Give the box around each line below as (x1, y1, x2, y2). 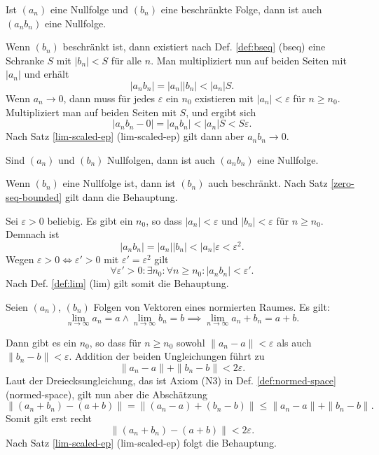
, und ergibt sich (186, 104, 256, 119)
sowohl (177, 335, 205, 349)
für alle (111, 52, 142, 67)
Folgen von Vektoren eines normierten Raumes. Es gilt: (93, 299, 330, 314)
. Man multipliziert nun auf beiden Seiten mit (151, 52, 347, 67)
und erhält (24, 66, 69, 81)
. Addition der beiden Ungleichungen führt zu (69, 349, 265, 363)
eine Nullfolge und (50, 2, 129, 16)
